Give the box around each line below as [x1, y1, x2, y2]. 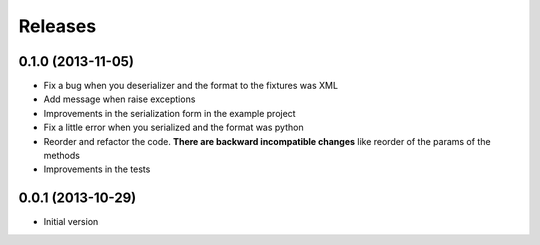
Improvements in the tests [43, 163, 151, 175]
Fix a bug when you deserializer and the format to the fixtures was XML [43, 80, 339, 92]
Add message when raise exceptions [43, 93, 196, 105]
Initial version [43, 216, 99, 228]
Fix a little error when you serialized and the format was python [43, 121, 304, 134]
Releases [18, 15, 97, 37]
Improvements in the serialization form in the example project [43, 107, 296, 119]
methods [43, 150, 80, 162]
